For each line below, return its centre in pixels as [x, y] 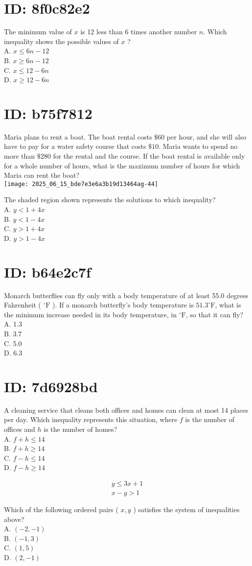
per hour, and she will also [206, 136]
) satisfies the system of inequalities [186, 509]
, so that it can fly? [215, 314]
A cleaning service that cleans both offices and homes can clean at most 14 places [126, 410]
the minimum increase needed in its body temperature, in [90, 314]
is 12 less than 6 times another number [139, 32]
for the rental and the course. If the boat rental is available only [149, 156]
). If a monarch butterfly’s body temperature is [123, 305]
